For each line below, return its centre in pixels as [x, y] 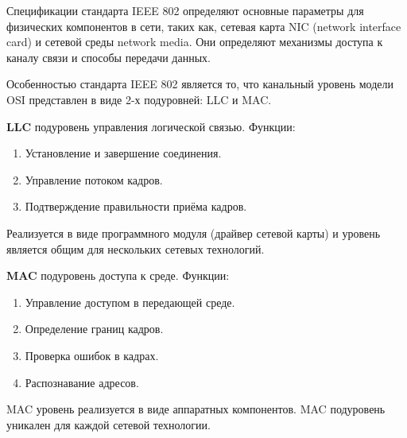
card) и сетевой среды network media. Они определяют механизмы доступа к [195, 42]
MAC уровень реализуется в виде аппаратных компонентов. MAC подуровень [196, 409]
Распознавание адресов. [82, 382]
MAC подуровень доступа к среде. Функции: [118, 275]
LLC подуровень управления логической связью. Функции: [151, 126]
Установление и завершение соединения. [123, 153]
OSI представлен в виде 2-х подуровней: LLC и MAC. [139, 99]
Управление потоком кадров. [94, 179]
